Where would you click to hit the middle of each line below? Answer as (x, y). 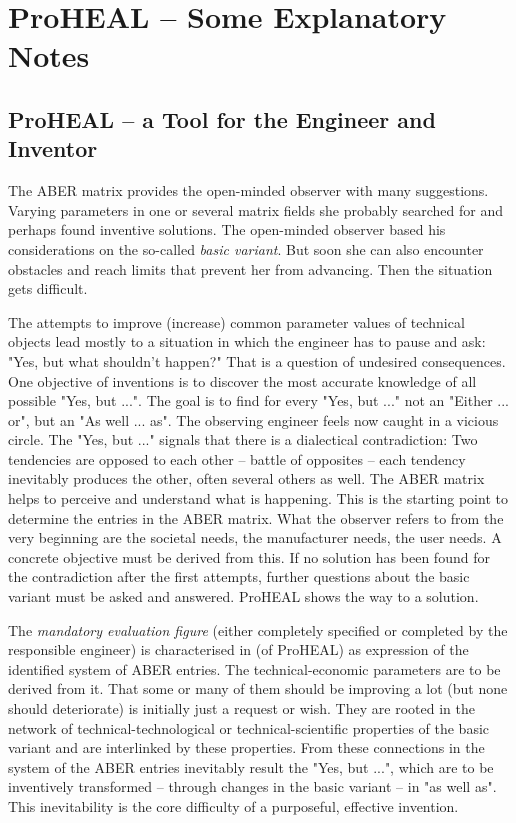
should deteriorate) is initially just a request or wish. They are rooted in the (241, 708)
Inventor (53, 148)
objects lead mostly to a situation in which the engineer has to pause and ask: (247, 341)
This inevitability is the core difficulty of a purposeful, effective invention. (233, 805)
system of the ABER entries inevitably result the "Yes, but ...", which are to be (251, 766)
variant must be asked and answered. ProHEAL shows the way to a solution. (243, 596)
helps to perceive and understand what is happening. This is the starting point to (258, 498)
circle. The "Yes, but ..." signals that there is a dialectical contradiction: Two (243, 439)
